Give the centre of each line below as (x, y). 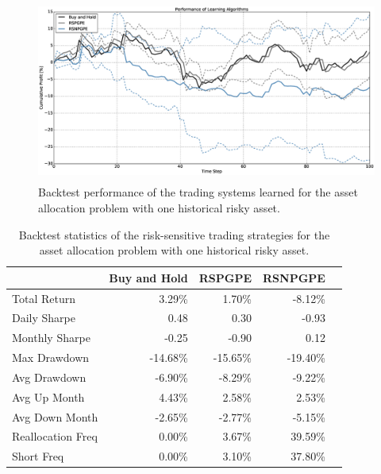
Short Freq (38, 456)
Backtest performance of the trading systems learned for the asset (198, 192)
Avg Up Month (48, 396)
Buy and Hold (148, 277)
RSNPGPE (294, 277)
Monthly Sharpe (51, 338)
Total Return (44, 298)
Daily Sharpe (44, 318)
